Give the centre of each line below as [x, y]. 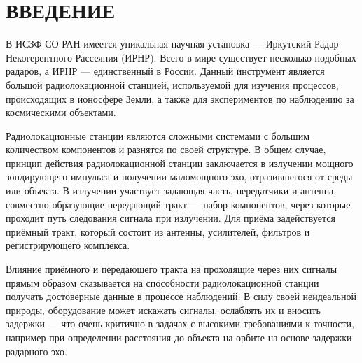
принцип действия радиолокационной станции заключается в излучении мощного [180, 163]
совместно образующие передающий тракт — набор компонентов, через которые [178, 204]
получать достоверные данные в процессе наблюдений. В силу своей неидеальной [181, 296]
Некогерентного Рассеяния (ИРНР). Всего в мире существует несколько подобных [181, 57]
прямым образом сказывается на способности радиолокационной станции [162, 282]
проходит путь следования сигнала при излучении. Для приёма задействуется [170, 218]
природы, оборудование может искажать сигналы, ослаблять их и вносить [163, 309]
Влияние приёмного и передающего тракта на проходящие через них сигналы [172, 269]
